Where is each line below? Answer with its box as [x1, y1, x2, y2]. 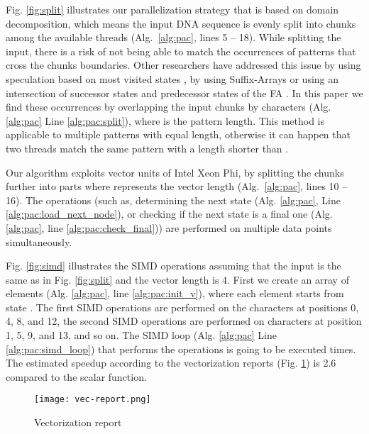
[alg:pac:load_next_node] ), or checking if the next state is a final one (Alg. [6, 206, 333, 221]
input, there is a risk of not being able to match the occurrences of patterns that [6, 43, 356, 58]
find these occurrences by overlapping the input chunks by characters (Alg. [6, 99, 331, 114]
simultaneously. [6, 234, 72, 249]
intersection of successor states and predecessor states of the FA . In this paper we [6, 85, 363, 100]
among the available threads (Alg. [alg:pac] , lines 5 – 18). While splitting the [6, 30, 341, 45]
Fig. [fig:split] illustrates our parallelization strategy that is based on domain [6, 2, 339, 16]
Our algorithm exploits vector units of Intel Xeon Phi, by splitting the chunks [6, 165, 344, 179]
